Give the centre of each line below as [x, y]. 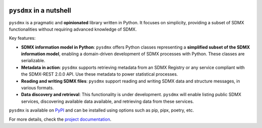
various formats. [38, 88]
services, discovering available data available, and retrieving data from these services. [107, 101]
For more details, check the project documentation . [60, 119]
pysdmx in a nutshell [40, 10]
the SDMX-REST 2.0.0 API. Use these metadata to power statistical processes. [99, 74]
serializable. [33, 61]
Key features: [22, 38]
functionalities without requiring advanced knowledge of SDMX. [73, 29]
